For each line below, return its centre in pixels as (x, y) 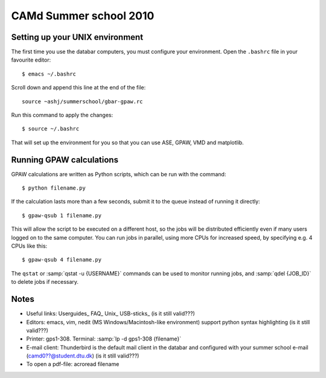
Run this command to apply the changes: (62, 115)
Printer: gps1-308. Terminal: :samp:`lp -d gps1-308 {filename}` (104, 339)
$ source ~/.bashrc (51, 129)
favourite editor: (31, 60)
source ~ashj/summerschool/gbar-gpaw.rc (82, 101)
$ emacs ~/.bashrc (49, 74)
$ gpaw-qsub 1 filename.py (62, 215)
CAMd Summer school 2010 (83, 16)
